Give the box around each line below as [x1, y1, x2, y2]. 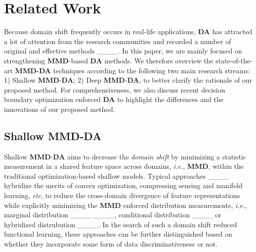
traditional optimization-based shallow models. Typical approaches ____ [4, 170, 229, 181]
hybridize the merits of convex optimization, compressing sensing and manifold [4, 180, 243, 191]
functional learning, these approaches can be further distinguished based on [4, 229, 232, 239]
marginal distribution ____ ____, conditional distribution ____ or [4, 209, 221, 220]
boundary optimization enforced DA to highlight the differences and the [4, 94, 223, 104]
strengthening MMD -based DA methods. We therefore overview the [4, 55, 213, 65]
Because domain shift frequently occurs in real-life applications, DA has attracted [4, 26, 253, 37]
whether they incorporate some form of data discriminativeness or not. [4, 239, 218, 249]
